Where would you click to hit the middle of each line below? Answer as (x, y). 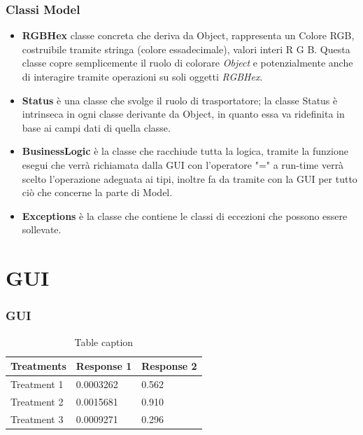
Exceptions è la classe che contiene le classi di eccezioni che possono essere (185, 215)
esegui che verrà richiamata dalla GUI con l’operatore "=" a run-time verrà (183, 164)
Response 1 (104, 366)
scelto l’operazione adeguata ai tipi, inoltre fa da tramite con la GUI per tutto (190, 178)
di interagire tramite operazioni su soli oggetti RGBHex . (142, 76)
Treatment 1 (37, 384)
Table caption (104, 341)
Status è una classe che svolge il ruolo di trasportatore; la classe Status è (180, 100)
